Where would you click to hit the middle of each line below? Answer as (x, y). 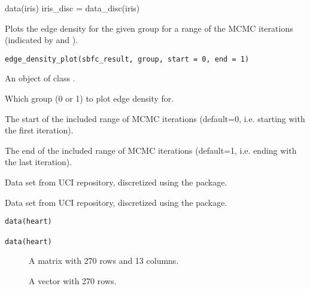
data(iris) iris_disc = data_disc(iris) (72, 8)
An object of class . (40, 78)
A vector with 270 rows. (73, 280)
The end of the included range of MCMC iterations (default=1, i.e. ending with (151, 150)
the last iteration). (39, 162)
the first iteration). (39, 130)
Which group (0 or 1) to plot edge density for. (89, 98)
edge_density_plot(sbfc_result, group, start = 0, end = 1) (127, 59)
